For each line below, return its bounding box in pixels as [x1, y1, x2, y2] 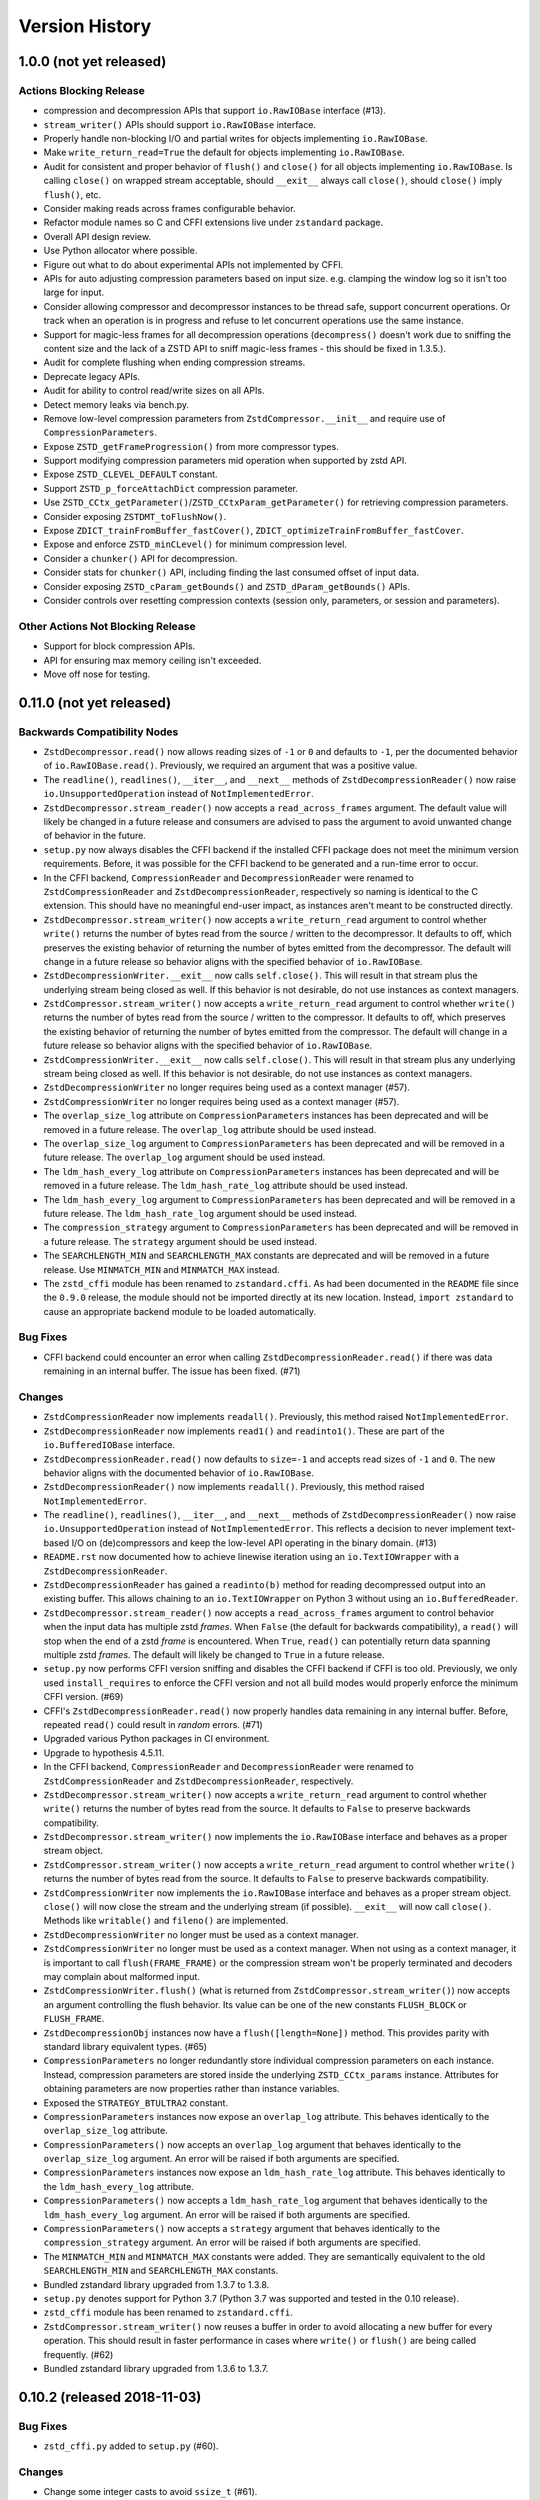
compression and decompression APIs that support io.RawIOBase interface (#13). [43, 105, 387, 117]
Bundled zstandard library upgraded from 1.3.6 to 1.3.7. [43, 2362, 269, 2374]
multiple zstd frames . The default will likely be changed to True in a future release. [43, 1649, 385, 1660]
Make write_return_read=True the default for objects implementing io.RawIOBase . [43, 146, 405, 159]
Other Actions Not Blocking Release [18, 619, 196, 633]
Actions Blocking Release [18, 83, 145, 97]
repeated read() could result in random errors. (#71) [43, 1718, 264, 1730]
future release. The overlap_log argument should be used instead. [43, 1151, 326, 1164]
